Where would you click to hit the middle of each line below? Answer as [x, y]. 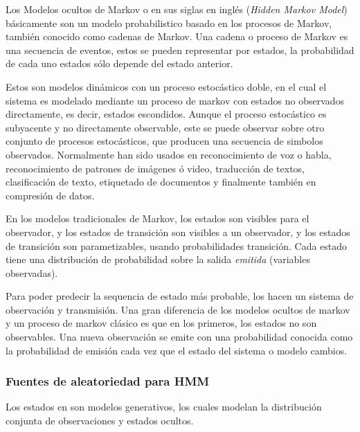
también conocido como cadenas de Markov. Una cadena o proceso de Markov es [177, 36]
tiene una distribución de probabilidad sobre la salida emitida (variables [158, 259]
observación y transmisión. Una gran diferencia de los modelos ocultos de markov [178, 309]
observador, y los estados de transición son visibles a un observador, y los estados [178, 232]
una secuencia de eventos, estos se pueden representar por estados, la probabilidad [180, 49]
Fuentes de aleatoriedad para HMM [108, 381]
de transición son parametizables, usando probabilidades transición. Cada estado [177, 245]
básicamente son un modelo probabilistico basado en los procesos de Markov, [169, 22]
